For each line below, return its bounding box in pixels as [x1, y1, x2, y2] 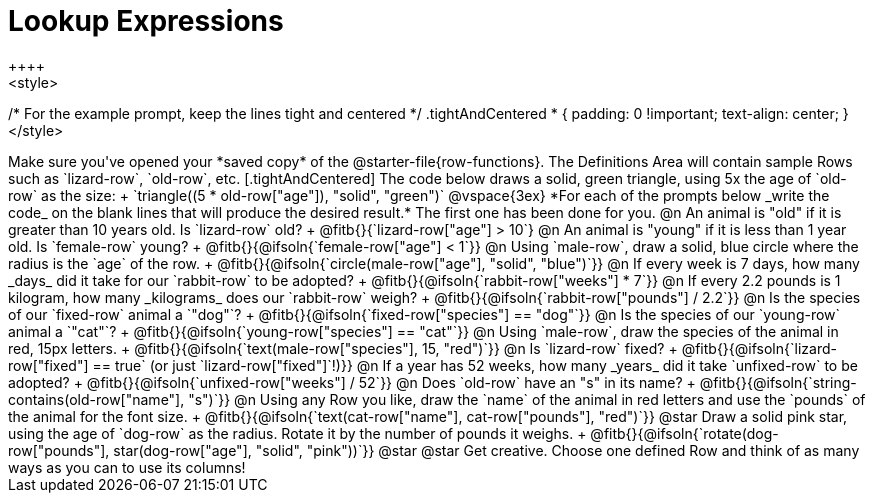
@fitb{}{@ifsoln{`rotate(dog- [590, 424, 779, 442]
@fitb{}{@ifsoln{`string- [699, 373, 857, 391]
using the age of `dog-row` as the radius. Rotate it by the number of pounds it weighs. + [8, 424, 587, 442]
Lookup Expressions [8, 4, 284, 38]
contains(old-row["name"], [8, 390, 185, 408]
